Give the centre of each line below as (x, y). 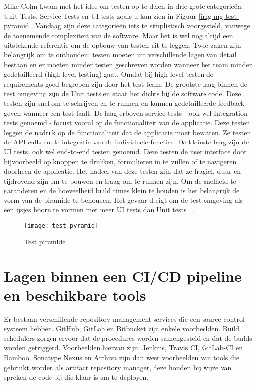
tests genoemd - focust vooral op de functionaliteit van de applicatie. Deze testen (127, 122)
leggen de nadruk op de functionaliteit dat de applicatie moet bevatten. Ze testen (128, 132)
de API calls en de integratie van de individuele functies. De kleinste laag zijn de (127, 142)
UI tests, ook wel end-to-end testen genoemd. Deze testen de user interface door (125, 151)
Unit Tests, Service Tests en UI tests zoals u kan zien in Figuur (100, 16)
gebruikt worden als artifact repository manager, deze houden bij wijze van (118, 367)
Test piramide (45, 241)
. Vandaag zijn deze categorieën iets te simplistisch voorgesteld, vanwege (140, 25)
